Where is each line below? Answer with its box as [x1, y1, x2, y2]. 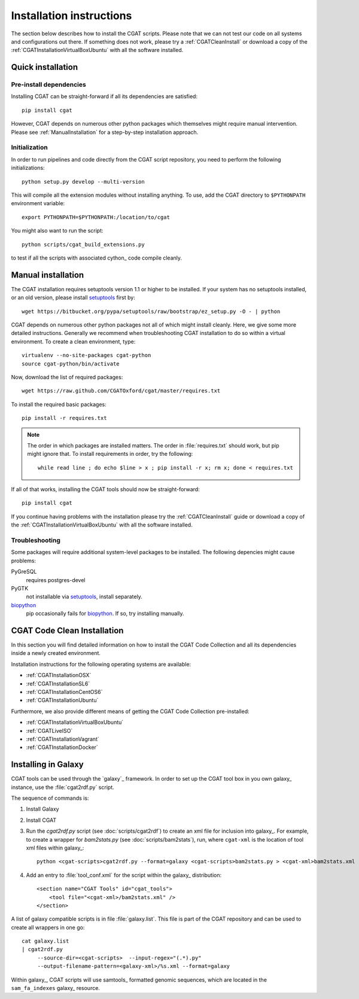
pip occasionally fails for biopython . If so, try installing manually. [26, 610, 185, 617]
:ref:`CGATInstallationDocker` [26, 744, 98, 751]
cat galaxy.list [22, 938, 69, 945]
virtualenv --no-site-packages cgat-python [22, 352, 151, 359]
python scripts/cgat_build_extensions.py [22, 241, 145, 248]
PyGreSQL [11, 568, 37, 575]
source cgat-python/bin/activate [22, 360, 120, 367]
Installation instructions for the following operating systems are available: [11, 660, 191, 668]
